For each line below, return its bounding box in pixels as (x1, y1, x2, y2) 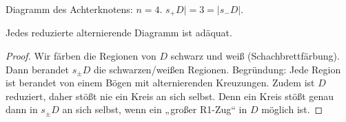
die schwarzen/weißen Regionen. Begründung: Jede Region (93, 62, 341, 76)
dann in (6, 102, 38, 117)
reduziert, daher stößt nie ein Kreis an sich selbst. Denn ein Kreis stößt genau (6, 88, 334, 103)
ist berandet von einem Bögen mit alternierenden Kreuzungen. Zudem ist (6, 75, 315, 90)
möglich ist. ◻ (261, 102, 323, 117)
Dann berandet (6, 62, 70, 76)
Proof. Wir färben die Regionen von (6, 49, 156, 63)
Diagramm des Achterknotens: (6, 2, 133, 16)
